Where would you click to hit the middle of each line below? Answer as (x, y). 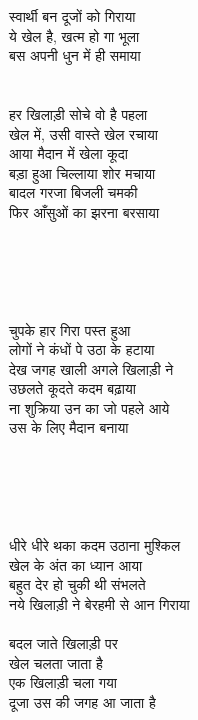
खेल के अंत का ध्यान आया (76, 564)
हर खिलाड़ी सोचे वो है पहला (78, 113)
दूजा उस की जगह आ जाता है (82, 701)
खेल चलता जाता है (56, 662)
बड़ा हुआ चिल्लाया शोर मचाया (82, 172)
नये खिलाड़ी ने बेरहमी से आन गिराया (99, 603)
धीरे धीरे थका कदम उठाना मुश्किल (95, 545)
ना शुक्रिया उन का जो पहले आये (89, 407)
